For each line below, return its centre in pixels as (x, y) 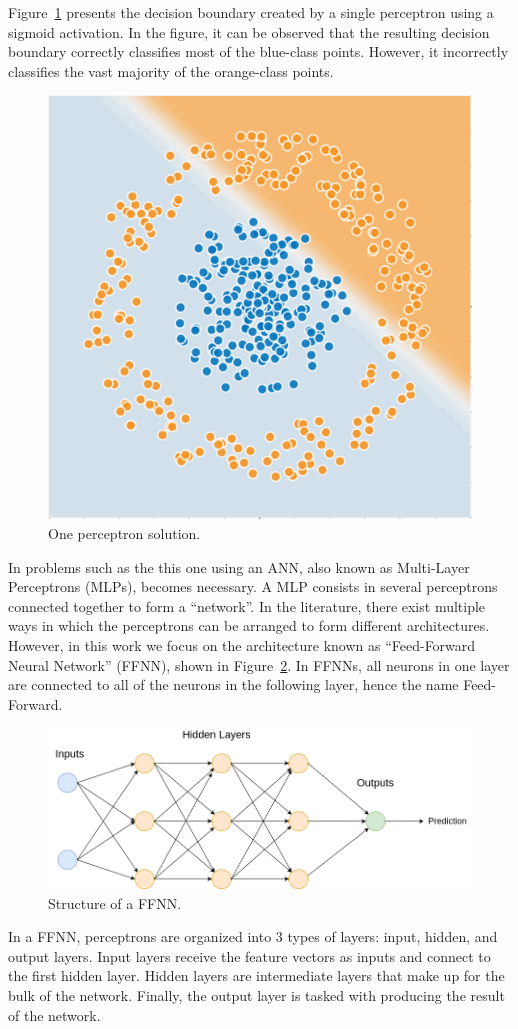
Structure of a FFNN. (115, 902)
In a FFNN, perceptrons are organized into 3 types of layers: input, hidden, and (253, 936)
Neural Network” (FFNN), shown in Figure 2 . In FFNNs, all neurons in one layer (259, 664)
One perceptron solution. (124, 532)
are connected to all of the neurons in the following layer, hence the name (233, 684)
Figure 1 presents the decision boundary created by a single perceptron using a (251, 12)
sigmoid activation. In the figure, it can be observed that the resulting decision (249, 31)
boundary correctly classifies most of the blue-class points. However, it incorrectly (258, 51)
